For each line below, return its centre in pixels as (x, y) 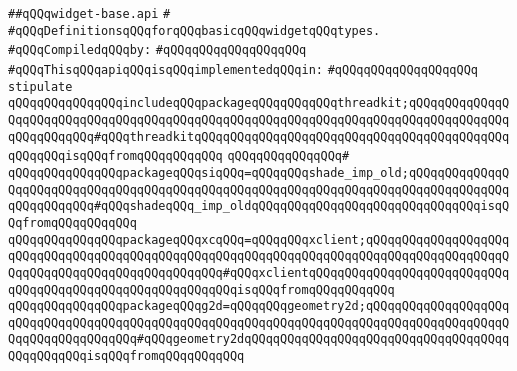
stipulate (40, 86)
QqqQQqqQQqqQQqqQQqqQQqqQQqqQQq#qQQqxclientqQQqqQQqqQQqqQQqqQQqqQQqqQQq (259, 272)
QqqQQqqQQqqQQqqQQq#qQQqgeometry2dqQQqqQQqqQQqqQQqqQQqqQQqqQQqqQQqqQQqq (259, 339)
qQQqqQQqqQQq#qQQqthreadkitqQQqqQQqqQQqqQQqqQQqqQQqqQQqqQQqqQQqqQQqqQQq (259, 136)
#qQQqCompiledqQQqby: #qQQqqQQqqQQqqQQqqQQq (157, 50)
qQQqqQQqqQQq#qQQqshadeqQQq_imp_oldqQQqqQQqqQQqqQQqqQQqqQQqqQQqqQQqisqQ (259, 206)
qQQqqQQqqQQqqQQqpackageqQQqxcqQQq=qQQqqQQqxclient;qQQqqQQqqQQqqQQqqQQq (259, 239)
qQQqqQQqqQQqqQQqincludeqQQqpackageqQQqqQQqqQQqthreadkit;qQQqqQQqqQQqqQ (259, 103)
